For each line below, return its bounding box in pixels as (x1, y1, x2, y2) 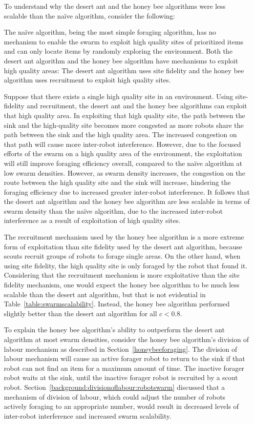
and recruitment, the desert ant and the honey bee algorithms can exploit (26, 101, 247, 111)
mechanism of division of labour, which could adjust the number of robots (4, 391, 226, 402)
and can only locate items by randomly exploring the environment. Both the (4, 46, 233, 56)
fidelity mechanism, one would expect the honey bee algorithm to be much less (4, 280, 240, 290)
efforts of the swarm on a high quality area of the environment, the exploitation (4, 148, 242, 159)
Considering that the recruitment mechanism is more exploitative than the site (4, 270, 240, 280)
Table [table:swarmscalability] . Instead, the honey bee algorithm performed (4, 299, 230, 309)
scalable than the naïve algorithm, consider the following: (4, 10, 175, 20)
